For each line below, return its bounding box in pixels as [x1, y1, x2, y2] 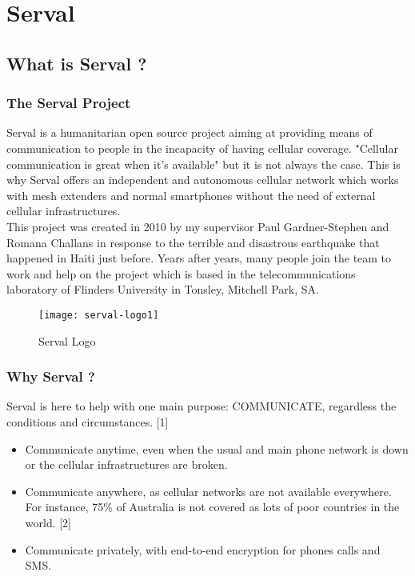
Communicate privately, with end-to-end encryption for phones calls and [25, 541, 381, 558]
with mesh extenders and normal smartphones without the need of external [6, 186, 376, 203]
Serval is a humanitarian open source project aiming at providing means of [6, 124, 373, 141]
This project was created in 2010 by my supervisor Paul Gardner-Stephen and [6, 218, 389, 234]
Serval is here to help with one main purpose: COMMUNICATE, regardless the [6, 398, 397, 414]
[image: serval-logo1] [38, 309, 159, 321]
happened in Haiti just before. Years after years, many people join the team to [6, 250, 392, 266]
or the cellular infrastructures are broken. [25, 456, 228, 473]
